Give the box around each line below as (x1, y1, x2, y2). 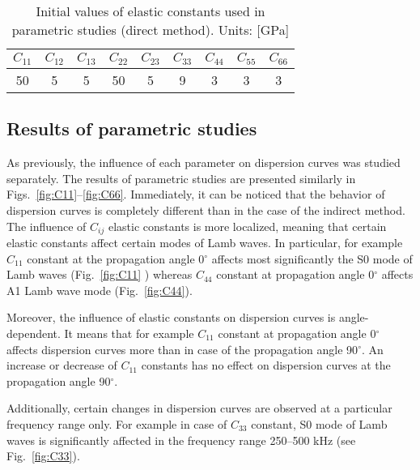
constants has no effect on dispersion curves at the (141, 357, 391, 374)
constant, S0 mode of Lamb (251, 415, 388, 432)
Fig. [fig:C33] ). (6, 447, 80, 464)
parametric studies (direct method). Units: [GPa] (11, 20, 290, 39)
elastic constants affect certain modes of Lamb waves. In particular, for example (6, 233, 403, 250)
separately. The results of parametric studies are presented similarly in (6, 169, 356, 186)
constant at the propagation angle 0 (27, 250, 205, 267)
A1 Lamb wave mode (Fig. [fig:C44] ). (6, 281, 193, 298)
